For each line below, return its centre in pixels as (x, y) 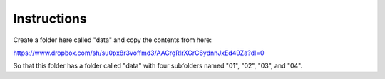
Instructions (50, 19)
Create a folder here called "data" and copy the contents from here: (112, 40)
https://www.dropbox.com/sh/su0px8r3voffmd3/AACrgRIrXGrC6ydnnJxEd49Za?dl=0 (139, 53)
